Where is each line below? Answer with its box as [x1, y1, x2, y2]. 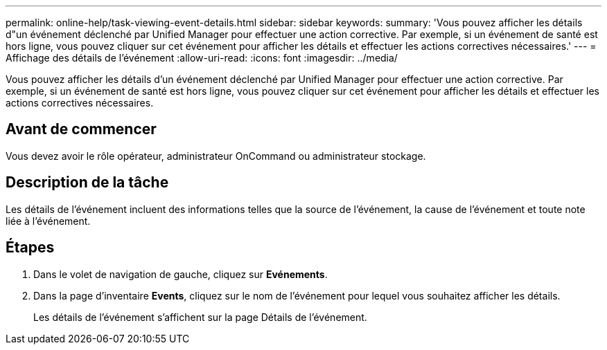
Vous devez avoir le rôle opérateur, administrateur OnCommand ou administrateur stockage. [6, 149, 426, 162]
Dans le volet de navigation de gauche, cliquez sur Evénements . [33, 268, 328, 280]
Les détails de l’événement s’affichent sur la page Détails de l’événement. [33, 311, 367, 323]
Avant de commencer [6, 120, 157, 138]
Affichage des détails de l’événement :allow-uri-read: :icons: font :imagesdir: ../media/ [6, 52, 398, 64]
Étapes [6, 239, 55, 257]
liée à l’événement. [6, 214, 91, 227]
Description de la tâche [6, 174, 169, 192]
